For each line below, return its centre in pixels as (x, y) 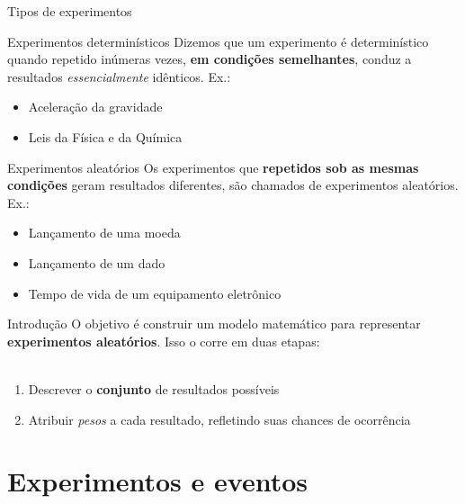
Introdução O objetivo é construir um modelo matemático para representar (214, 324)
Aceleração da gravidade (95, 107)
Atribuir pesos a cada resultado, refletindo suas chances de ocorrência (219, 419)
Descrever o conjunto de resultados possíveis (154, 388)
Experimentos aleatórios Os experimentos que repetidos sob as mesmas (213, 167)
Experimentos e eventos (157, 481)
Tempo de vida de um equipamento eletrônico (155, 293)
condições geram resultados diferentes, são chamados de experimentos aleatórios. (233, 185)
